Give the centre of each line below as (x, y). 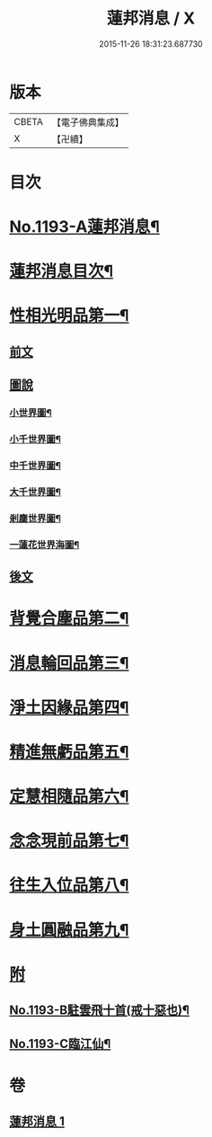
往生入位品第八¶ (69, 885)
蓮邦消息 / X (151, 18)
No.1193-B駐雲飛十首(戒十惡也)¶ (100, 1011)
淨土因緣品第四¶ (69, 707)
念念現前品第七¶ (69, 841)
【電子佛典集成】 (88, 122)
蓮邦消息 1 (37, 1121)
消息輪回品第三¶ (69, 663)
